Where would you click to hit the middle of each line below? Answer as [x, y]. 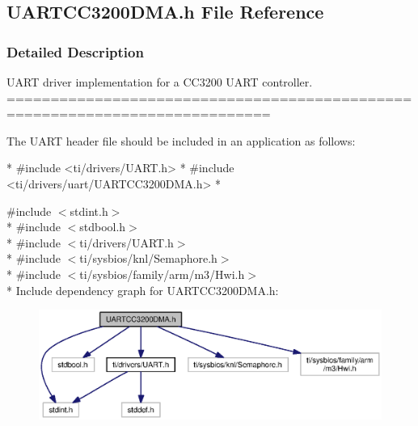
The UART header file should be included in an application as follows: [181, 140]
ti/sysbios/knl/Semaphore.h [148, 258]
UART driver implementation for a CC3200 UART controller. [160, 82]
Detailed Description [75, 51]
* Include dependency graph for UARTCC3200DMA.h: [143, 290]
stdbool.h [103, 227]
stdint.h [89, 211]
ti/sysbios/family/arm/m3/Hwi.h [162, 274]
